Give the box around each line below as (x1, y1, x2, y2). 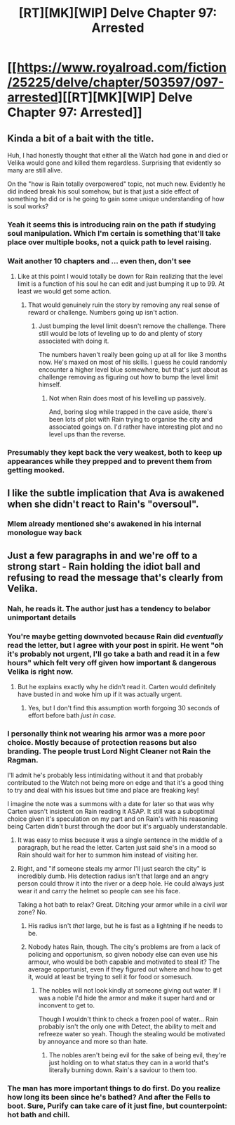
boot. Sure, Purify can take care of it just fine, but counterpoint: (7, 1101, 228, 1111)
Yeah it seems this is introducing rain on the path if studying (7, 220, 216, 230)
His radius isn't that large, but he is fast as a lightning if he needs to (27, 922, 223, 930)
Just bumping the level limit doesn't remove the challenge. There (38, 322, 227, 330)
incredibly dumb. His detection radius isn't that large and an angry (17, 872, 209, 881)
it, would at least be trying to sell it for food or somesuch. (27, 973, 194, 981)
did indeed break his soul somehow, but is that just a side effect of (7, 187, 199, 195)
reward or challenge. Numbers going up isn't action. (27, 308, 179, 317)
